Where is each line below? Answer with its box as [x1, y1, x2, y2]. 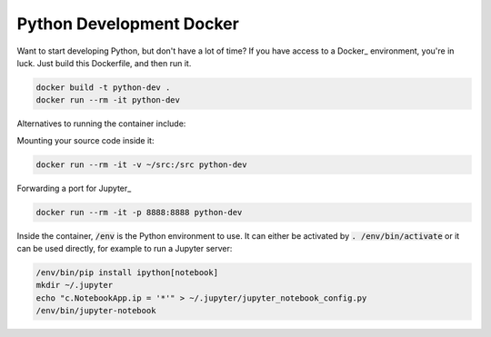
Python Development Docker [16, 14, 240, 34]
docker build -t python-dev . [35, 82, 171, 93]
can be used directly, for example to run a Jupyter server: [16, 243, 233, 254]
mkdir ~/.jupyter [35, 280, 114, 291]
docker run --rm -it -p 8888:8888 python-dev [35, 207, 243, 217]
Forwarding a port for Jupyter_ [16, 183, 132, 193]
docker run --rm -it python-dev [35, 95, 181, 105]
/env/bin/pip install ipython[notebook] [35, 268, 218, 277]
